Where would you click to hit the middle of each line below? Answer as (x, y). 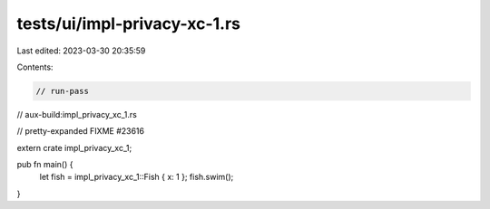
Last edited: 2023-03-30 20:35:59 (81, 51)
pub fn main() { (45, 165)
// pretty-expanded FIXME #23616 (81, 131)
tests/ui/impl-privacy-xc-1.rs (128, 24)
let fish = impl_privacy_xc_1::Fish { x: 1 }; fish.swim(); (137, 177)
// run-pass (63, 91)
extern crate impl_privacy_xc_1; (74, 147)
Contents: (35, 67)
